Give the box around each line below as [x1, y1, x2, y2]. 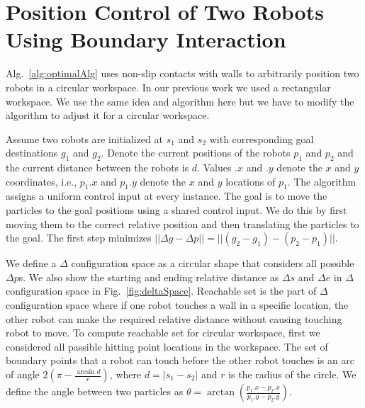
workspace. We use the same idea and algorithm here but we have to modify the [6, 93, 354, 108]
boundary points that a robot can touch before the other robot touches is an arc [6, 353, 355, 368]
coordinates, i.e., [6, 174, 77, 188]
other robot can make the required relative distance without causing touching [6, 311, 342, 326]
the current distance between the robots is [6, 160, 189, 175]
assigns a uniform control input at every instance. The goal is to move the [6, 188, 327, 203]
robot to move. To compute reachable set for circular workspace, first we [6, 325, 320, 340]
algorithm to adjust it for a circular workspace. [6, 108, 210, 123]
